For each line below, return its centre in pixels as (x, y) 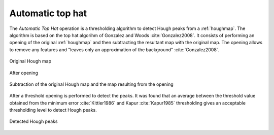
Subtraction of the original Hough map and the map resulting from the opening (91, 84)
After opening (24, 73)
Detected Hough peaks (33, 121)
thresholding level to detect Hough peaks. (53, 110)
